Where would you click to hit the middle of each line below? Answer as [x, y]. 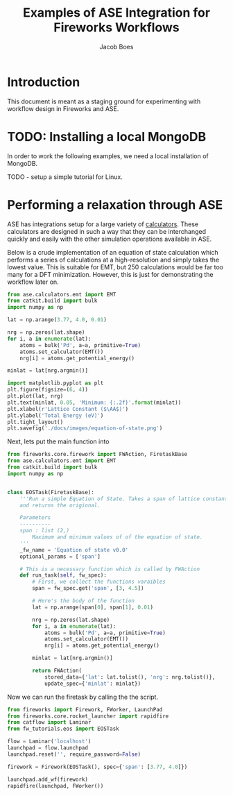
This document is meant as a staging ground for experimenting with [104, 101]
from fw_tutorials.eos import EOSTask [63, 729]
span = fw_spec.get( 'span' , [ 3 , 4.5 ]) [88, 588]
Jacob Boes [116, 46]
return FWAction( [57, 671]
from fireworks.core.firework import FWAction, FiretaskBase [97, 455]
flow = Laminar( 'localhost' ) [49, 742]
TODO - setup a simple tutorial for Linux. [65, 177]
